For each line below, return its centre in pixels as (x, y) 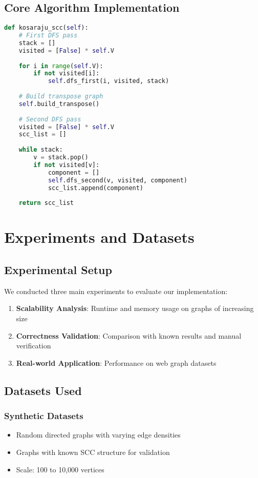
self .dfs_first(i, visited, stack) (109, 81)
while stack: (41, 150)
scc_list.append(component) (96, 188)
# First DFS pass (48, 36)
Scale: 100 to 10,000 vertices (60, 469)
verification (34, 346)
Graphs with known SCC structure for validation (93, 452)
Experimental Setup (58, 269)
